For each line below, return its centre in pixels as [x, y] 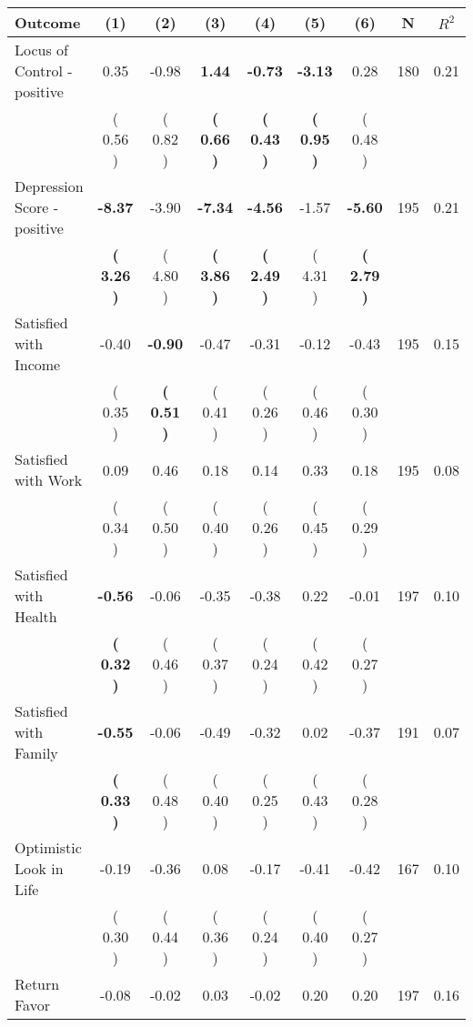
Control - [44, 70]
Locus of [41, 50]
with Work [49, 480]
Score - [37, 207]
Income [38, 364]
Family [36, 753]
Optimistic [48, 847]
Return [37, 984]
